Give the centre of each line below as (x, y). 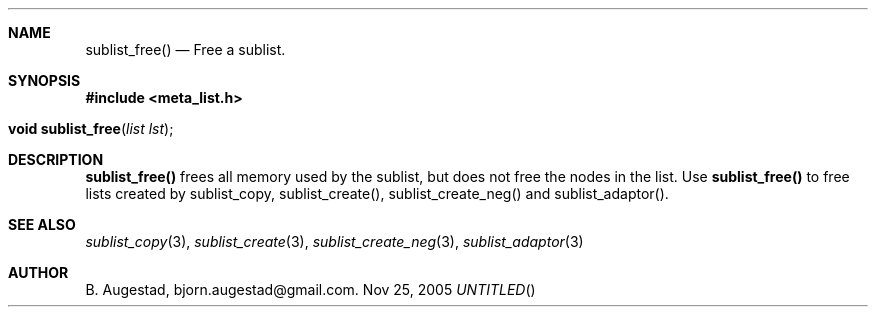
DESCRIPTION (56, 159)
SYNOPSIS (44, 80)
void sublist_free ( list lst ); (91, 128)
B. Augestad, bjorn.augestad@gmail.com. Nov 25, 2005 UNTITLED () (310, 289)
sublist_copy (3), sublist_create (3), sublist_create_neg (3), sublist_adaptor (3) (334, 241)
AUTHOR (38, 272)
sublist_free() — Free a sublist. (185, 49)
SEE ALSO (42, 224)
